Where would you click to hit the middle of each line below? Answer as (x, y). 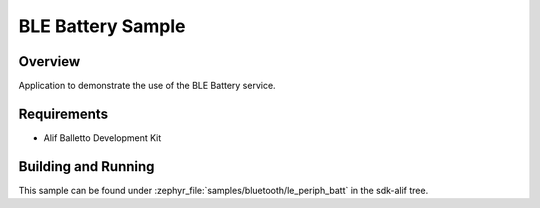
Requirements (63, 113)
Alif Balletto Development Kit (102, 137)
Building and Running (86, 166)
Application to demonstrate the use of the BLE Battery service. (147, 86)
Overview (49, 61)
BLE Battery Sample (102, 26)
